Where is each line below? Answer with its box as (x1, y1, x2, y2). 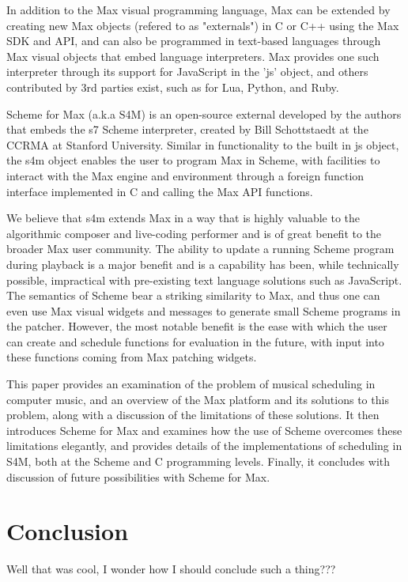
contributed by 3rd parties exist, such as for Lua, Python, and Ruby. (6, 78, 339, 95)
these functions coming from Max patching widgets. (6, 349, 257, 365)
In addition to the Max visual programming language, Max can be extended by (6, 2, 391, 17)
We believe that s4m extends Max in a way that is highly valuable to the (6, 210, 361, 226)
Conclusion (6, 515, 129, 547)
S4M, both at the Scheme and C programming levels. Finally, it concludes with (6, 453, 391, 470)
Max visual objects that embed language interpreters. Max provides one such (6, 47, 380, 64)
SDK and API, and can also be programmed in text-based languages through (6, 32, 381, 49)
